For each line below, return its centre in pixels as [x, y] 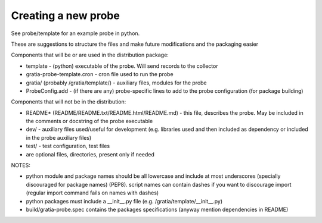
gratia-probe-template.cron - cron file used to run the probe [100, 74]
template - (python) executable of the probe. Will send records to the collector [122, 66]
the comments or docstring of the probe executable [89, 121]
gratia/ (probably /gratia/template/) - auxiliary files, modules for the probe [116, 83]
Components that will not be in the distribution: [69, 102]
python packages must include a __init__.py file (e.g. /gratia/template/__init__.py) [124, 201]
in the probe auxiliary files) [59, 137]
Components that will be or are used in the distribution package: [90, 55]
